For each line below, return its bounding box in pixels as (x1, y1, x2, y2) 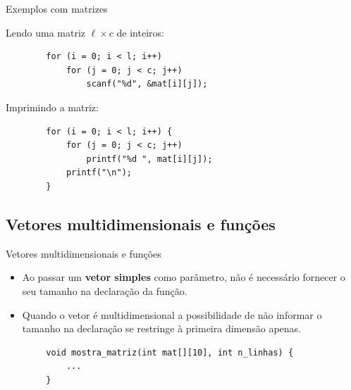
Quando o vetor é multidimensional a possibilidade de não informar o (22, 307, 322, 322)
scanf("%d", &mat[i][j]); (86, 79, 208, 89)
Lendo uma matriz (6, 25, 86, 39)
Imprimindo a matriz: (6, 99, 99, 114)
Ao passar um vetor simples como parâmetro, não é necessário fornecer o (22, 270, 345, 284)
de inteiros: (116, 25, 164, 39)
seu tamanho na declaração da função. (22, 283, 187, 298)
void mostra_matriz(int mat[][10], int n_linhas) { (46, 347, 294, 358)
